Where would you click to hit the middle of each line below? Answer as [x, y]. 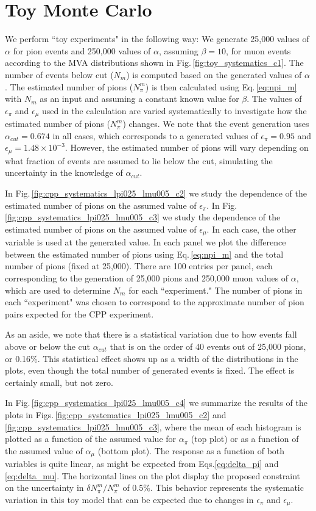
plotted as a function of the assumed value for [91, 439]
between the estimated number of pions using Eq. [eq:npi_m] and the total [144, 254]
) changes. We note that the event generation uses [216, 124]
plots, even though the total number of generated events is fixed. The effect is [150, 370]
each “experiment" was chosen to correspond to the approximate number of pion [155, 302]
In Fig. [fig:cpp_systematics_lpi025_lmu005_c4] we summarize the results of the [156, 403]
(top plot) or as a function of [245, 439]
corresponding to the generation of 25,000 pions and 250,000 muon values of [147, 277]
